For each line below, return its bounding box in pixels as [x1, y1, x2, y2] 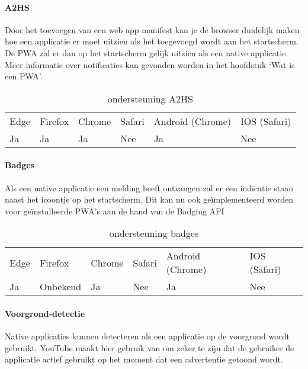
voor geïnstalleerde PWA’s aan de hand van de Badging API [5, 204, 224, 217]
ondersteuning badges [109, 226, 199, 240]
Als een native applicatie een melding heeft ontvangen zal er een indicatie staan [5, 181, 294, 194]
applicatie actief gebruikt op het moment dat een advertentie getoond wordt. [5, 353, 283, 365]
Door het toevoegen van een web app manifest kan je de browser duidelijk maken [5, 23, 300, 36]
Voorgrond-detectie [5, 307, 85, 319]
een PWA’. [5, 70, 43, 82]
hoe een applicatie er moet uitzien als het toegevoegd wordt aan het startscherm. [5, 35, 299, 47]
